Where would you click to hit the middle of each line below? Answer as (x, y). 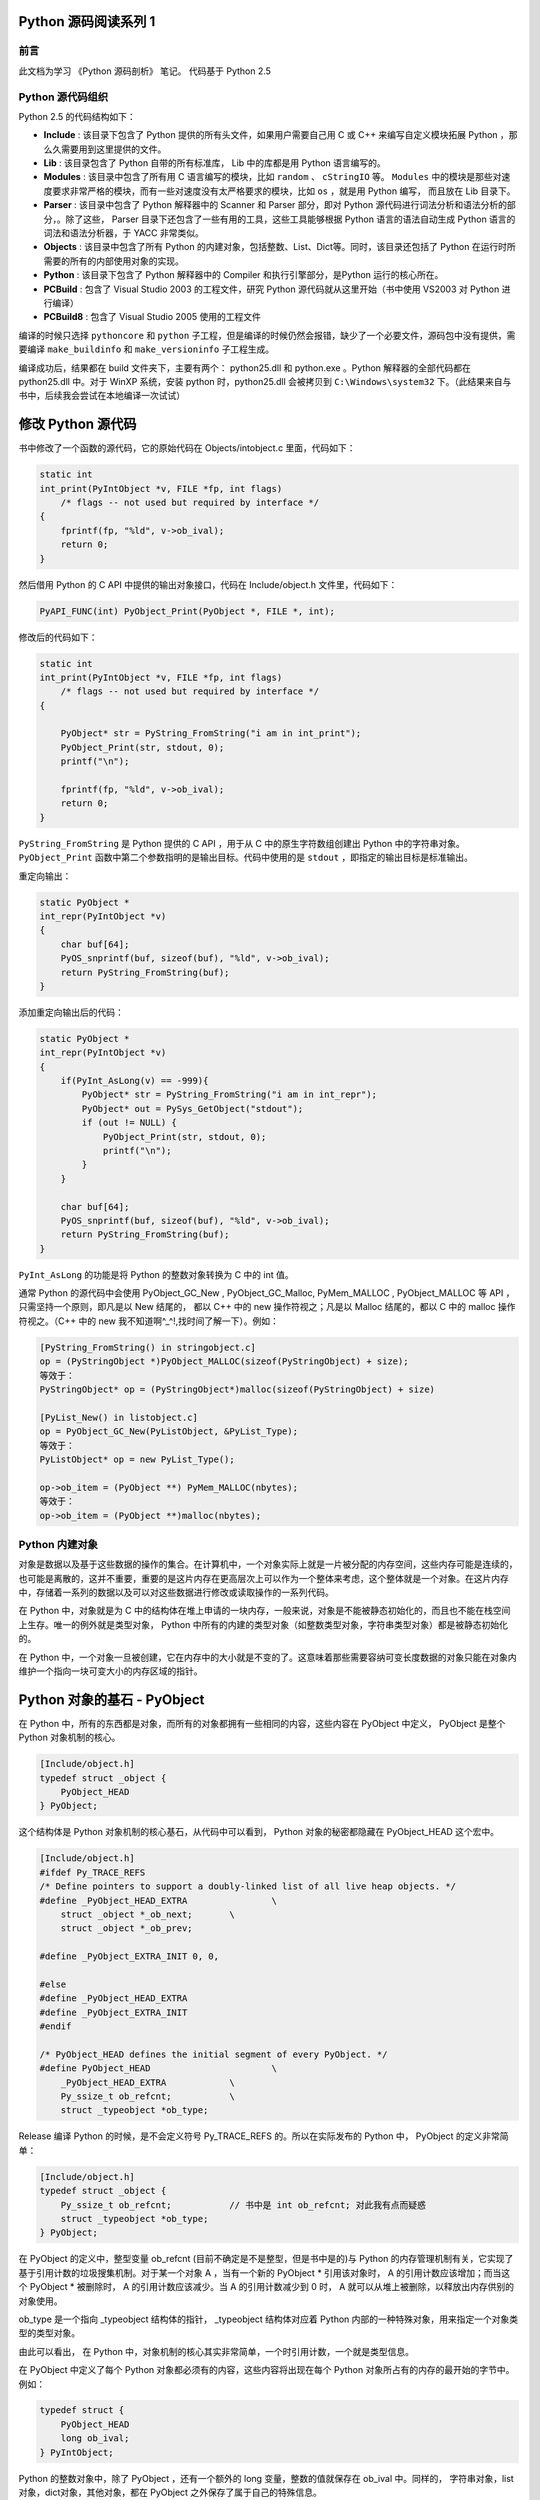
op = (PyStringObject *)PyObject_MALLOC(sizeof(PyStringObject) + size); (224, 1361)
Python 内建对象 (58, 1544)
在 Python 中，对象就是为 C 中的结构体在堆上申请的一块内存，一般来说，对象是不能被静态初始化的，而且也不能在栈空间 (264, 1611)
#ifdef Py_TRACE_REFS (92, 1872)
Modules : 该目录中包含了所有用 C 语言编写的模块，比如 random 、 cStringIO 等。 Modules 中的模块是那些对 (272, 177)
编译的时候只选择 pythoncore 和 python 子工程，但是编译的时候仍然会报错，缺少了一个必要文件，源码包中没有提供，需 (267, 335)
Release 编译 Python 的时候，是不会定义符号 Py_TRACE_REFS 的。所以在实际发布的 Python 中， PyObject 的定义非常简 (263, 2136)
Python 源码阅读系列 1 (87, 21)
